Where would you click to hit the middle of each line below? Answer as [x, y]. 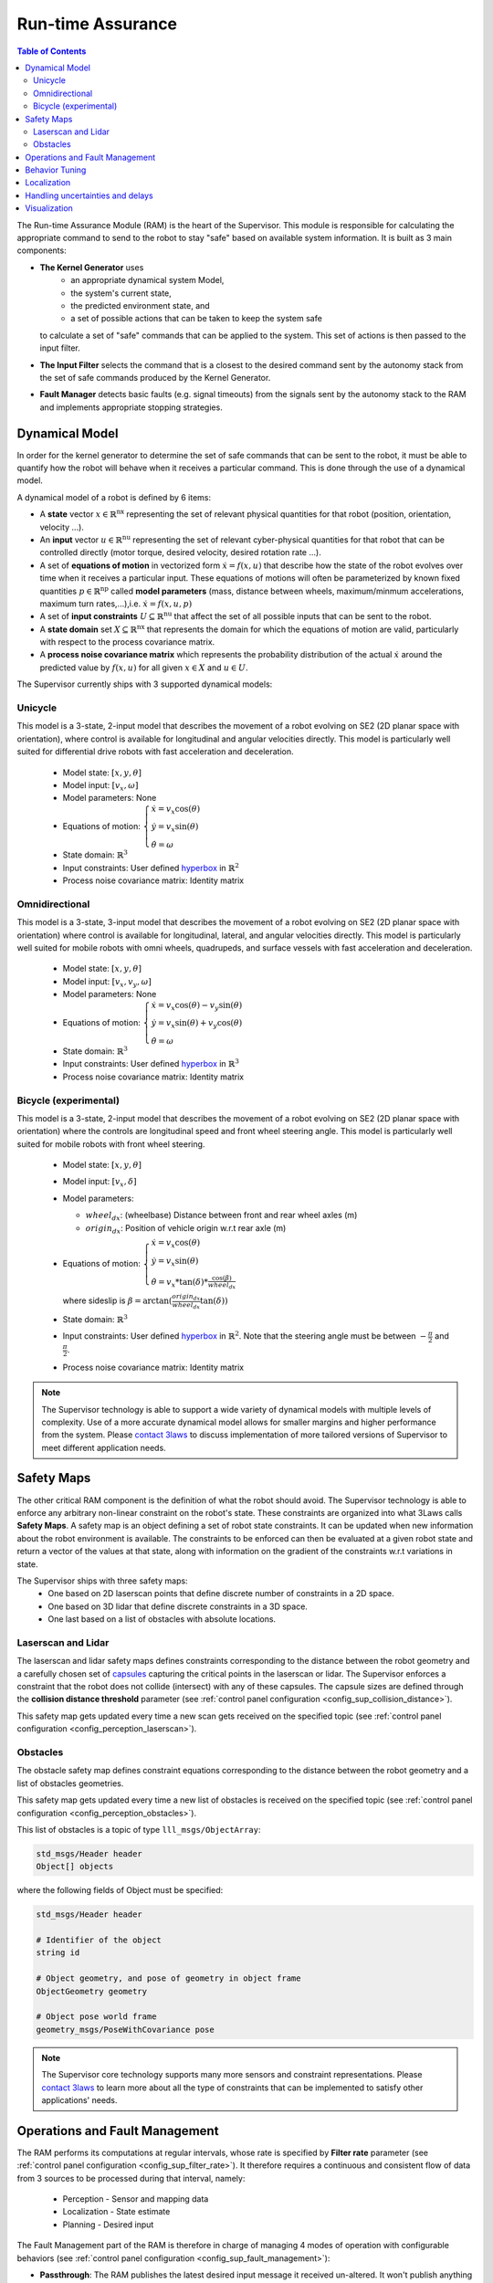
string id [58, 1953]
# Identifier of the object [99, 1940]
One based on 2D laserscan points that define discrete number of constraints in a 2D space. [221, 1594]
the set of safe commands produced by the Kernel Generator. [155, 377]
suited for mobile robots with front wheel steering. [111, 1144]
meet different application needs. [104, 1447]
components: [42, 250]
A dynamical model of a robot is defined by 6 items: [114, 497]
